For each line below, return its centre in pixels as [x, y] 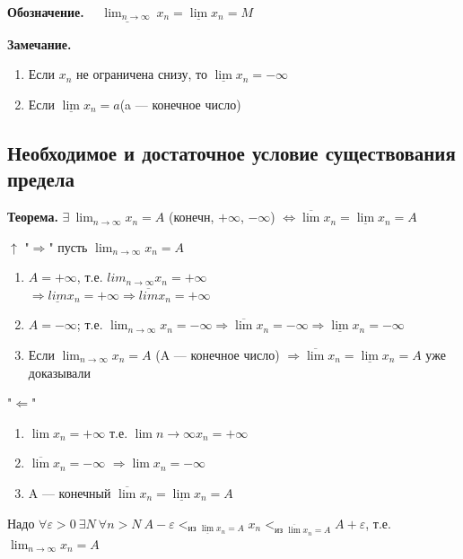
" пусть [68, 246]
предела [41, 179]
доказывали [59, 372]
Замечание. [39, 44]
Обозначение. [46, 12]
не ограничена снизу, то [142, 74]
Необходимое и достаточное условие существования [231, 152]
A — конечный [70, 492]
